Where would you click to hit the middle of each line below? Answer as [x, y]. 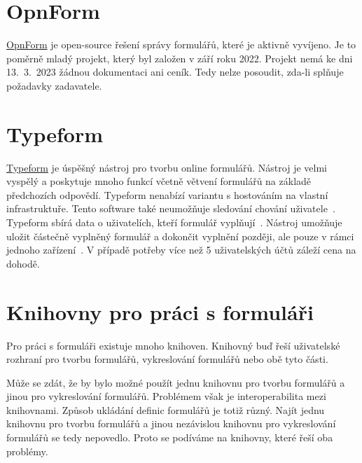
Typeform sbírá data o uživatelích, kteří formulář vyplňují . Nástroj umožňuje [174, 222]
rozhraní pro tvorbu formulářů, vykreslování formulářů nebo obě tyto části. [167, 359]
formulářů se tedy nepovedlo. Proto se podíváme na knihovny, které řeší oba [170, 437]
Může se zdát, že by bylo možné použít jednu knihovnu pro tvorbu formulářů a [176, 382]
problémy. [27, 451]
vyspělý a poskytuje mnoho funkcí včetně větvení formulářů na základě [159, 181]
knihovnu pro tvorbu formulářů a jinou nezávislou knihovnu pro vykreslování [171, 423]
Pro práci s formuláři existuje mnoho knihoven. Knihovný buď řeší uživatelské [173, 345]
